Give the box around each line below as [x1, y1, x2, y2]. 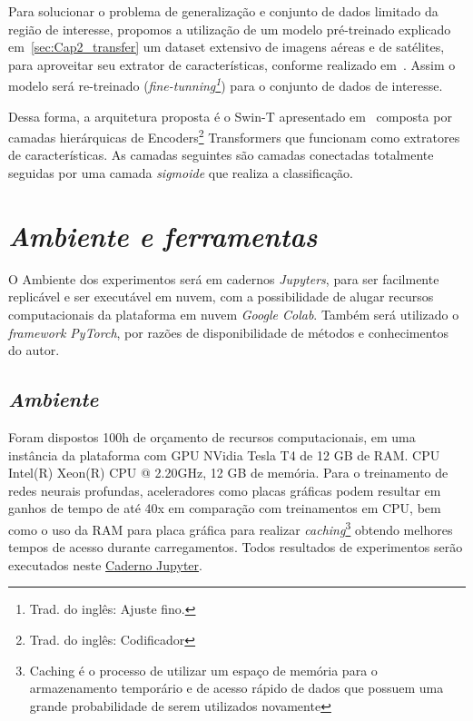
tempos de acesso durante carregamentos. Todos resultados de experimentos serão [8, 538, 463, 557]
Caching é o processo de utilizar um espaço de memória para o [29, 660, 378, 679]
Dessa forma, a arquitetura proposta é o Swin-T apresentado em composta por [8, 106, 452, 125]
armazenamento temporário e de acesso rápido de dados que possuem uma [29, 678, 444, 697]
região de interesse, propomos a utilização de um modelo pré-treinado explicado [8, 19, 451, 38]
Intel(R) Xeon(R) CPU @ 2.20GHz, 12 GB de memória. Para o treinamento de [8, 463, 448, 482]
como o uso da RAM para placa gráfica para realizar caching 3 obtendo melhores [8, 517, 453, 538]
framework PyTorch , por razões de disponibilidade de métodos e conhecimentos [8, 322, 449, 341]
